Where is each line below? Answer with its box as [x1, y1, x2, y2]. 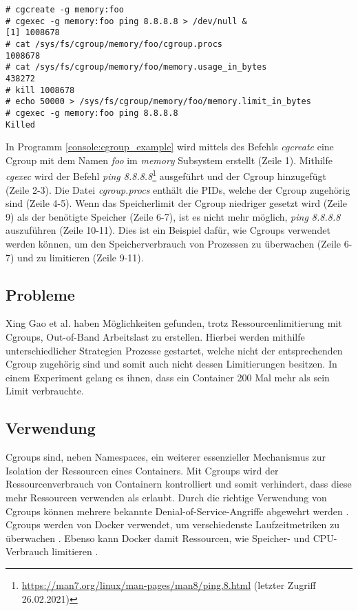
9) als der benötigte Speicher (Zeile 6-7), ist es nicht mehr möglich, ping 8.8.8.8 [6, 209, 341, 223]
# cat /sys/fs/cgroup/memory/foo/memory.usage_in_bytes [6, 62, 267, 72]
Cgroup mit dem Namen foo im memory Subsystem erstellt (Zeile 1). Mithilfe [6, 152, 333, 167]
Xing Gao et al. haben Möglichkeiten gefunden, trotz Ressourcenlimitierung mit [6, 316, 342, 330]
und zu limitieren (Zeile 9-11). [17, 250, 144, 264]
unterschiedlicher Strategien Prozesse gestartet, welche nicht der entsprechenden [6, 343, 343, 357]
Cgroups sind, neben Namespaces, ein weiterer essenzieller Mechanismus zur [6, 450, 326, 464]
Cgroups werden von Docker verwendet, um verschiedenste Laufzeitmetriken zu [6, 517, 339, 532]
